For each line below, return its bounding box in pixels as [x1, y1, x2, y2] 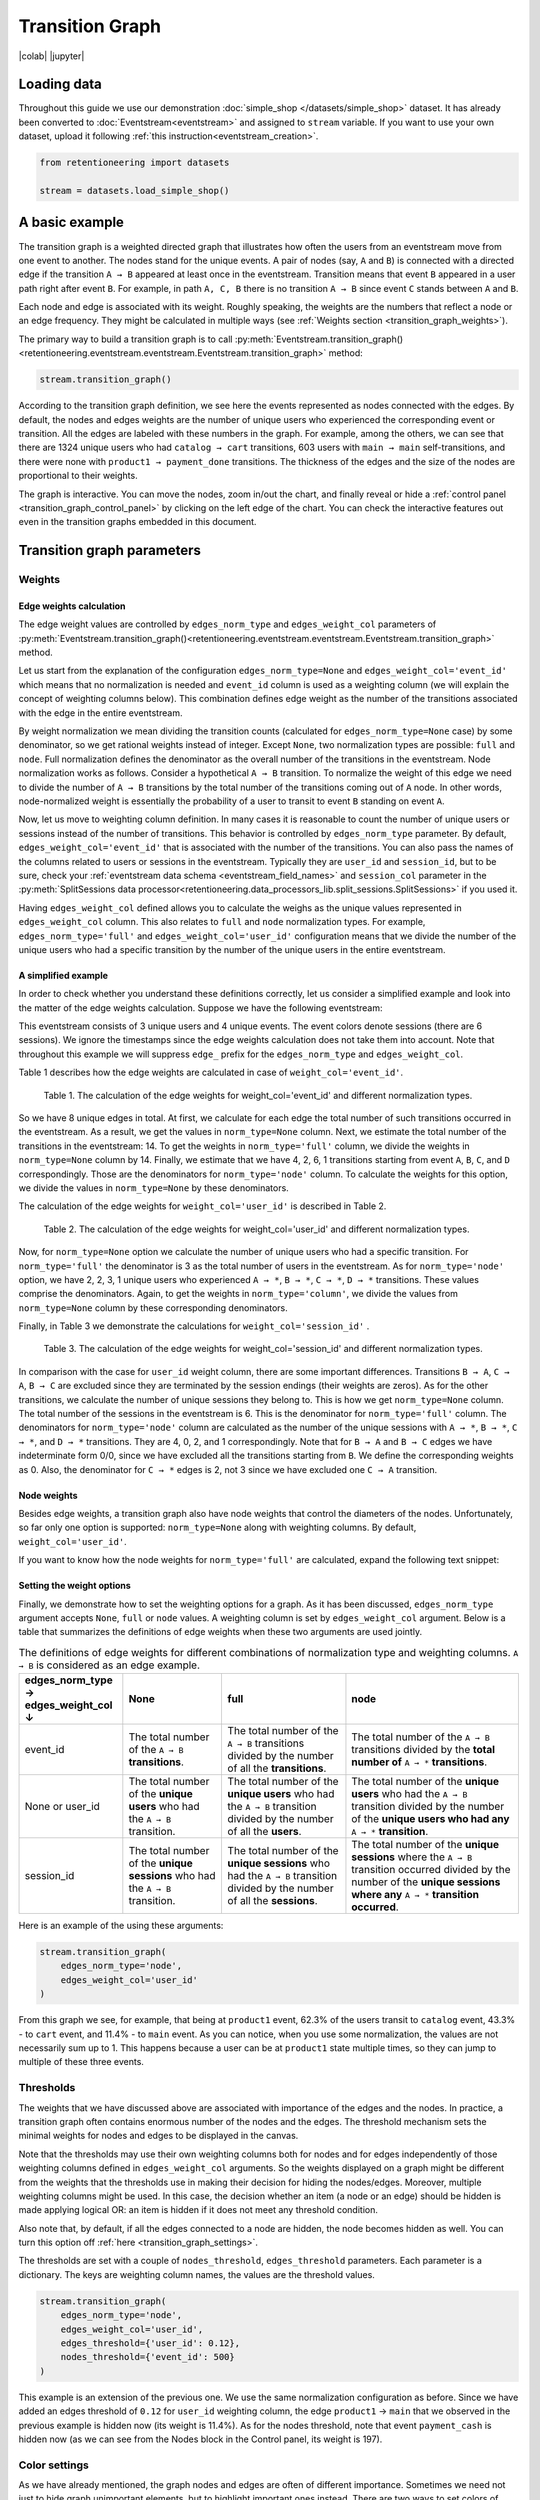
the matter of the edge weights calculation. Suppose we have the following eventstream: [18, 1001, 384, 1014]
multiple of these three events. [18, 2056, 145, 2068]
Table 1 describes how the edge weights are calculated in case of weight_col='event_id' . [18, 1066, 404, 1079]
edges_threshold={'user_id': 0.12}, [60, 2338, 240, 2349]
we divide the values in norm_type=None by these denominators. [18, 1181, 289, 1194]
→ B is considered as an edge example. [18, 1658, 200, 1672]
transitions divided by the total [351, 1743, 495, 1757]
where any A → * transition [351, 1888, 480, 1902]
